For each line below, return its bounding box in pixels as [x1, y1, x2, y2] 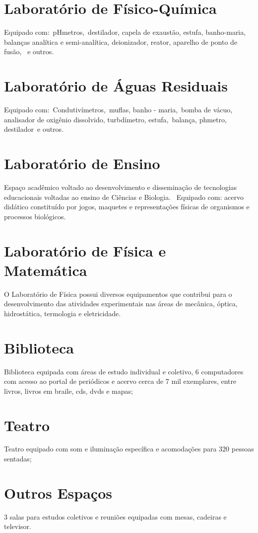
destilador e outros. [4, 124, 64, 134]
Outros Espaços [4, 482, 112, 503]
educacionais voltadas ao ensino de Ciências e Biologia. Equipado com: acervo [4, 191, 244, 202]
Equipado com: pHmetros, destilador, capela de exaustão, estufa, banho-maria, [4, 27, 246, 37]
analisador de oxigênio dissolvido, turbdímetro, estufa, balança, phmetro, [4, 114, 227, 124]
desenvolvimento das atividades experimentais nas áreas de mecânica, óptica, [4, 298, 238, 309]
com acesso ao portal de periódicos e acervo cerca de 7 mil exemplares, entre [4, 376, 237, 386]
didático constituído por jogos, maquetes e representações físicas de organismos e [4, 201, 250, 212]
